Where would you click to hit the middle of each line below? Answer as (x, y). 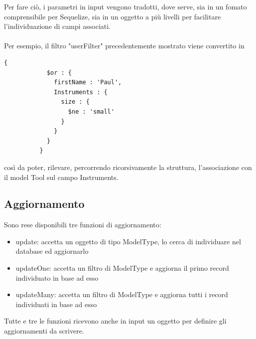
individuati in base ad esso (56, 304)
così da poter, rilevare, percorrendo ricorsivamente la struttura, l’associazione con (128, 167)
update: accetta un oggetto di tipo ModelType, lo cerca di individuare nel (128, 241)
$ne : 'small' (91, 111)
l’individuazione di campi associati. (58, 26)
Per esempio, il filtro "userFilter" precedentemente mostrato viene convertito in (124, 46)
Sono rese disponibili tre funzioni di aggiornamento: (83, 225)
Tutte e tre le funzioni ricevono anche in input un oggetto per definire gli (115, 321)
